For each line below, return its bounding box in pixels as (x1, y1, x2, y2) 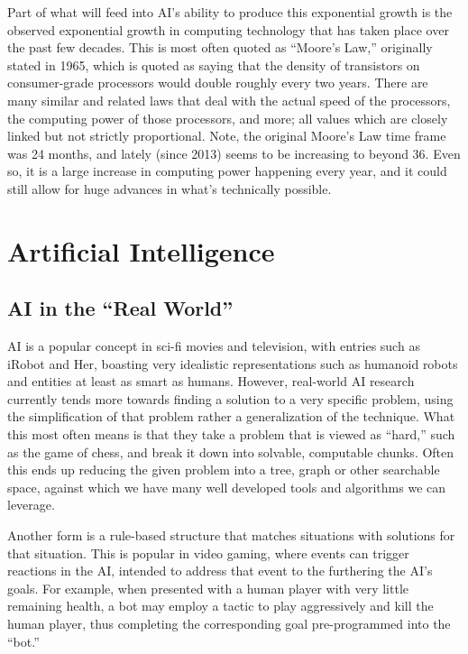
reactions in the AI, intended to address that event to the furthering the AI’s (7, 561, 433, 580)
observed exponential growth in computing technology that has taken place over (7, 20, 449, 39)
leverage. (7, 495, 55, 514)
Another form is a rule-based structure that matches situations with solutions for (7, 526, 455, 545)
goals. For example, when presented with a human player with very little (7, 578, 409, 597)
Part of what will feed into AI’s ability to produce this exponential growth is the (7, 3, 453, 21)
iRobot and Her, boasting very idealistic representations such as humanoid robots (7, 354, 458, 373)
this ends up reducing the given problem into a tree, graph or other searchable (7, 460, 440, 479)
